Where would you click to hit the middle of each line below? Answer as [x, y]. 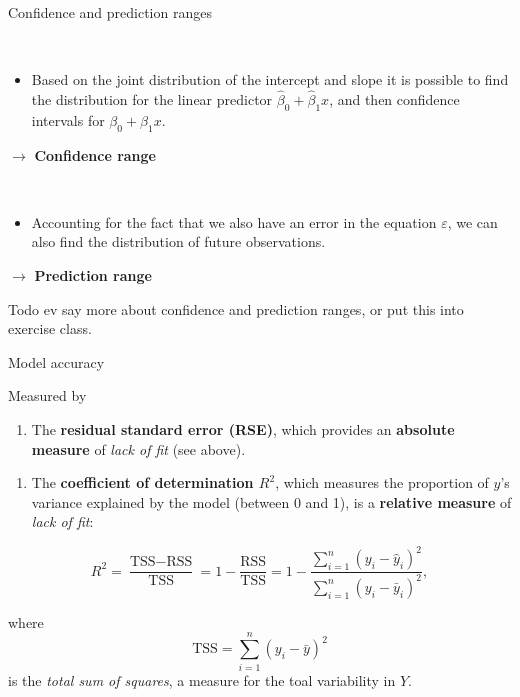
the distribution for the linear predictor [152, 99]
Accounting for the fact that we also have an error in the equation [234, 221]
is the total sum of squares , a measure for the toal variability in [202, 679]
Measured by [47, 395]
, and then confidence [394, 99]
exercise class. [50, 328]
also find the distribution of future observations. [178, 241]
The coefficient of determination [142, 482]
